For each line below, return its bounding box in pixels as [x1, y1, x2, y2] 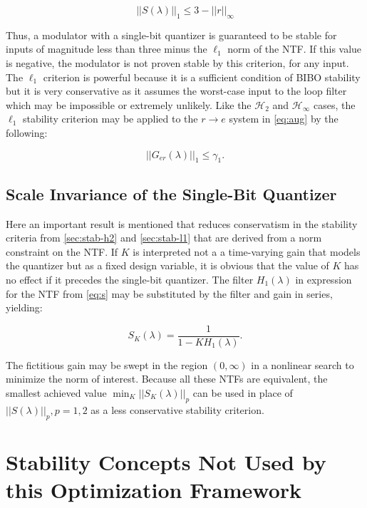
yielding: [6, 300, 43, 315]
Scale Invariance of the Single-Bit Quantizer [6, 182, 337, 204]
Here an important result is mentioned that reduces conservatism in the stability [6, 216, 358, 231]
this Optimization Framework [6, 475, 302, 504]
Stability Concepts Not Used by [6, 447, 326, 476]
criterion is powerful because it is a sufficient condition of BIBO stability [43, 69, 361, 84]
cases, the [313, 97, 356, 112]
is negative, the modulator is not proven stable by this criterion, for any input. [6, 55, 349, 70]
